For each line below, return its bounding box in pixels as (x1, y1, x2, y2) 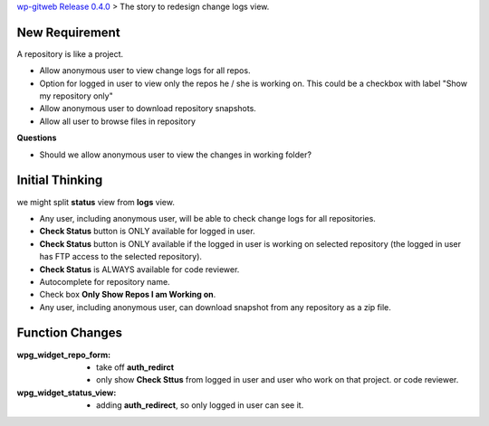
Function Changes (16, 326, 122, 341)
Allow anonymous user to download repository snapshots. (39, 103, 257, 114)
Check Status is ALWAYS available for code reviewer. (39, 263, 240, 275)
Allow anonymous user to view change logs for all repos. (39, 65, 251, 76)
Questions (16, 132, 57, 144)
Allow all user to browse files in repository (39, 116, 197, 127)
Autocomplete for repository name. (39, 276, 171, 287)
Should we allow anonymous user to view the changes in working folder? (39, 149, 312, 160)
